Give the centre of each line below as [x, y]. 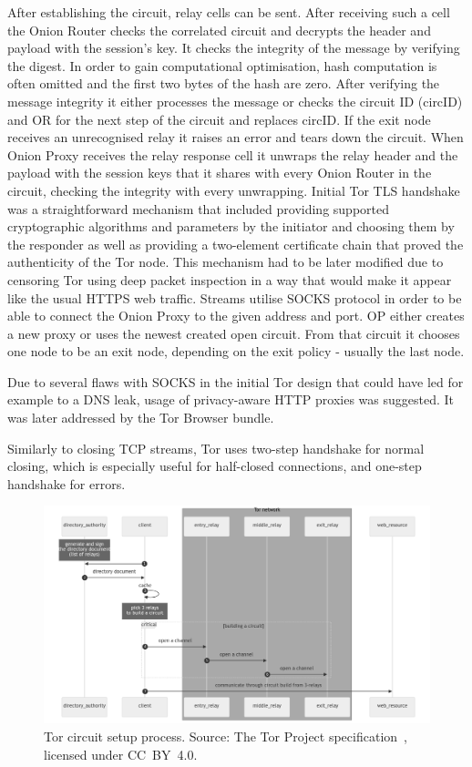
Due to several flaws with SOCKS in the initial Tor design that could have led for [236, 381]
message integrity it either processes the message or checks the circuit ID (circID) [235, 101]
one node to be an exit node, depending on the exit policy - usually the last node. [236, 351]
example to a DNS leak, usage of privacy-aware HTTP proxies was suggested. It [231, 399]
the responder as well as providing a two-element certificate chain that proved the [236, 244]
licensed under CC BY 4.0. [121, 754]
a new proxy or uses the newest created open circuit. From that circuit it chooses [234, 333]
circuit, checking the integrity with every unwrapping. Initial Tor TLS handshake [234, 190]
